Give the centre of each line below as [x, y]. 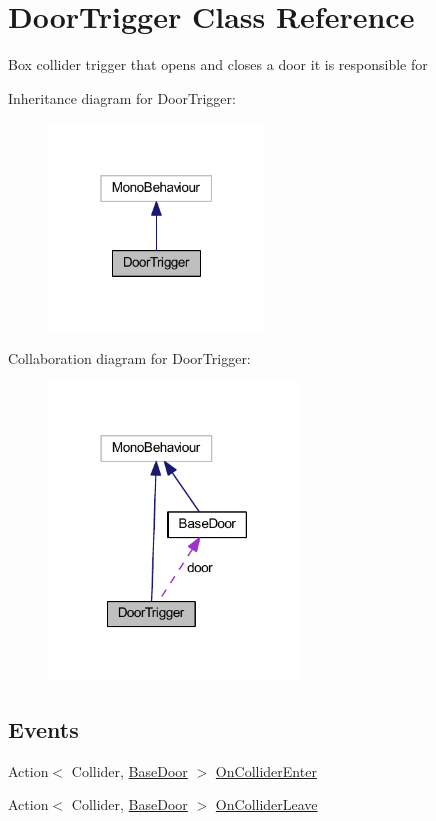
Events [43, 728]
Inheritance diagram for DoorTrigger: [122, 97]
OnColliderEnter [266, 770]
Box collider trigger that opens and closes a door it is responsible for [218, 64]
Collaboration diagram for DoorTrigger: [129, 357]
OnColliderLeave [266, 804]
